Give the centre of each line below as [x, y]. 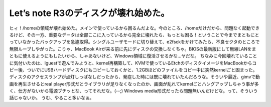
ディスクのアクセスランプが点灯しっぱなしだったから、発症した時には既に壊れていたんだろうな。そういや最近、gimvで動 [135, 77]
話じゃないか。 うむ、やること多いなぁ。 [52, 98]
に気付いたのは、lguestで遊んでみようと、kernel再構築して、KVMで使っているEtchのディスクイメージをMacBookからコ [133, 63]
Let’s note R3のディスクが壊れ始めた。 [90, 13]
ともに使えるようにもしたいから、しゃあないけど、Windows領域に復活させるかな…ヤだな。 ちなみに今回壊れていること [133, 56]
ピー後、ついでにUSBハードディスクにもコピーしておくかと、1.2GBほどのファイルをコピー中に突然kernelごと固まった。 [133, 69]
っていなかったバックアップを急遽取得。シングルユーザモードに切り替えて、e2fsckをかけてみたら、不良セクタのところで [134, 42]
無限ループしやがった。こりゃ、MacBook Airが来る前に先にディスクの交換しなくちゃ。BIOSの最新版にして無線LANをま [133, 49]
